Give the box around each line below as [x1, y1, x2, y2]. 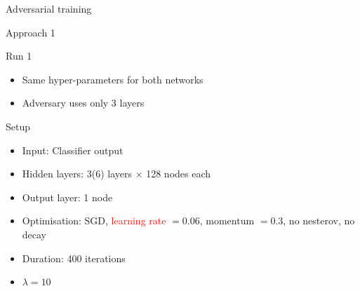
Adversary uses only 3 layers [22, 95, 145, 110]
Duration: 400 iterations [22, 250, 126, 265]
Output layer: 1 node [22, 189, 113, 204]
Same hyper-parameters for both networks [22, 72, 204, 86]
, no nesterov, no [283, 213, 355, 228]
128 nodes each [146, 166, 211, 181]
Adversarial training [6, 1, 92, 15]
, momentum [199, 213, 255, 228]
